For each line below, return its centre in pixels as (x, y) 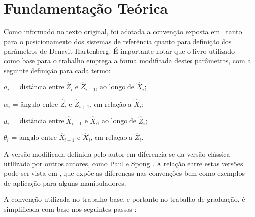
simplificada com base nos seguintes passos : (70, 209)
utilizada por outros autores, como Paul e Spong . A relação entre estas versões (124, 163)
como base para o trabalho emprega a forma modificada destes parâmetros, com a (127, 60)
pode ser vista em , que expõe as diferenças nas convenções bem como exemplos (124, 173)
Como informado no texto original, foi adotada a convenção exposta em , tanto (123, 32)
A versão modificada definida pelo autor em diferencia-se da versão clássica (117, 154)
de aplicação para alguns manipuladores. (65, 182)
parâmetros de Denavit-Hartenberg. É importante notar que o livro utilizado (119, 51)
